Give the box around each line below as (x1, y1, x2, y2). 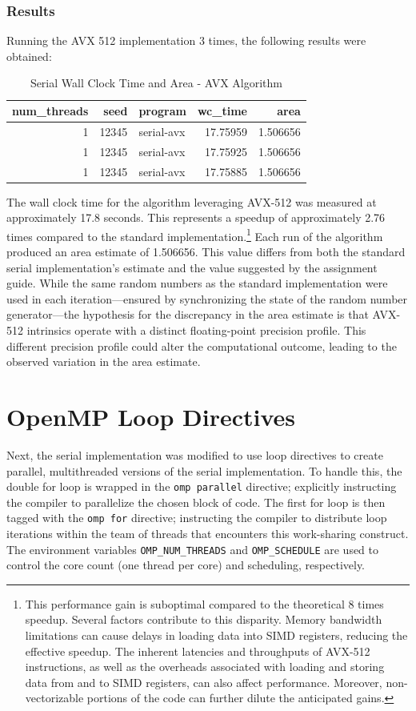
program (138, 102, 186, 118)
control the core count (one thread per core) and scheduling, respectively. (6, 556, 365, 573)
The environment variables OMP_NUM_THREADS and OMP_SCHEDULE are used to (6, 540, 379, 557)
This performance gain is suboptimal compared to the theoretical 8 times (25, 595, 384, 612)
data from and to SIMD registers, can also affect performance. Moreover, (25, 673, 382, 690)
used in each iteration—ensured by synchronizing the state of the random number (6, 290, 408, 307)
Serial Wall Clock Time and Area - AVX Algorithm (30, 74, 282, 91)
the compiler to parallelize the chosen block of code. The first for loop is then (6, 493, 386, 510)
